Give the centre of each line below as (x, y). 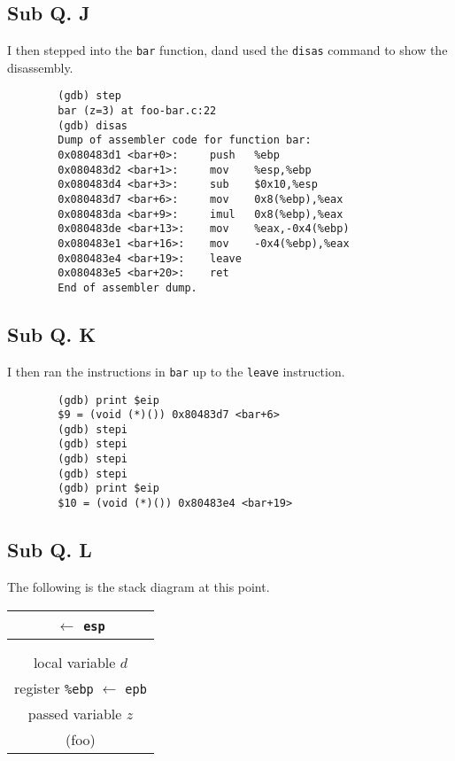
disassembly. (40, 67)
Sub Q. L (50, 550)
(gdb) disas (93, 125)
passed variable (75, 713)
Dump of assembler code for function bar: (185, 140)
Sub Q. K (52, 334)
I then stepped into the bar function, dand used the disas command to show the (227, 50)
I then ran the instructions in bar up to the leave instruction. (176, 371)
